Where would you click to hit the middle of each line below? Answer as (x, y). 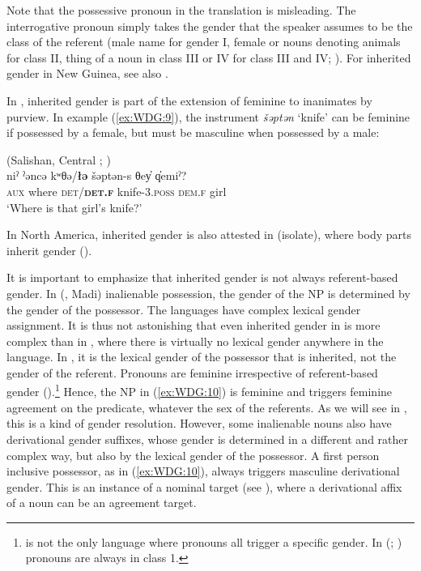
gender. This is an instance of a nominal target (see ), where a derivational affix (204, 486)
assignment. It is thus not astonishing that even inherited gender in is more (193, 325)
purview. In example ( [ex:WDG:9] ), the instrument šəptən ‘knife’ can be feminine (208, 116)
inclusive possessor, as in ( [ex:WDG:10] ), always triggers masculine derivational (203, 471)
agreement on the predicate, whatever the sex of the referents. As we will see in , (207, 407)
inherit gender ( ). (49, 250)
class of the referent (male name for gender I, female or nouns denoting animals (204, 42)
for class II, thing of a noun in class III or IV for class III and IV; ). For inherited (209, 57)
